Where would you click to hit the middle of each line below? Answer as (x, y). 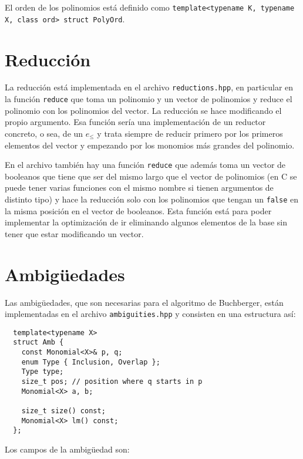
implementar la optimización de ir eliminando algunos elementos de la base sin (146, 222)
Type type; (43, 372)
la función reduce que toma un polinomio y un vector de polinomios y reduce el (149, 99)
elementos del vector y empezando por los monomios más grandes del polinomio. (150, 145)
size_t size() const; (63, 411)
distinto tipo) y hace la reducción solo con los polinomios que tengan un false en (152, 199)
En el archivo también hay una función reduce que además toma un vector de (145, 165)
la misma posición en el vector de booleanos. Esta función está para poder (138, 210)
